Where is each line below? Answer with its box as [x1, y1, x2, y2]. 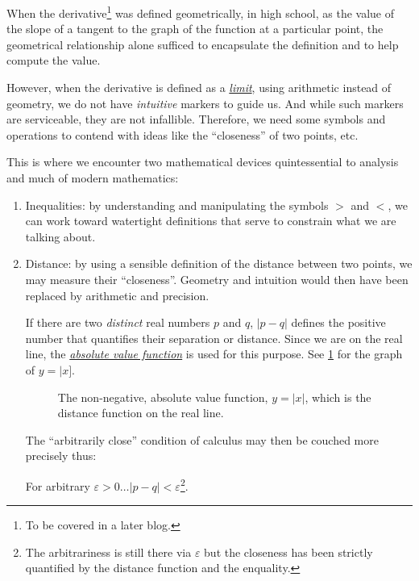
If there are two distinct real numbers [25, 314, 210, 331]
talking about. [25, 228, 96, 245]
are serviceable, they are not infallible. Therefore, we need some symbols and [6, 111, 386, 127]
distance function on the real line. [57, 404, 224, 421]
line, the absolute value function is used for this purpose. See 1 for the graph [25, 345, 403, 362]
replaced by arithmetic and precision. [25, 286, 209, 303]
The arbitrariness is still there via [25, 543, 192, 560]
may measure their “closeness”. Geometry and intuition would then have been [25, 270, 409, 287]
